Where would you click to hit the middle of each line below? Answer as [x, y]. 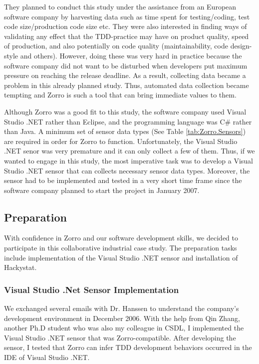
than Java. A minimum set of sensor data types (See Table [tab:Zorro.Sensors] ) [125, 131]
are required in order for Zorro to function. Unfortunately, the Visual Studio [121, 141]
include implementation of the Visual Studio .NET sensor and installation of [121, 257]
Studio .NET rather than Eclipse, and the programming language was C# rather [128, 121]
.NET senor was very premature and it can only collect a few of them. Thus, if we [129, 151]
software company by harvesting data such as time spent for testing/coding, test [127, 16]
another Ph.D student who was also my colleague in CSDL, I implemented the [124, 328]
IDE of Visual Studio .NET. [47, 357]
